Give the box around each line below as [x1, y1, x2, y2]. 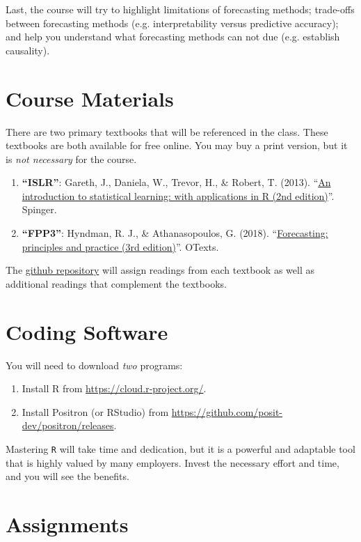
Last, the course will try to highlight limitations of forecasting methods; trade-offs [6, 2, 355, 16]
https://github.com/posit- [171, 404, 283, 419]
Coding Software [6, 317, 168, 346]
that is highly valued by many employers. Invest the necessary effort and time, [6, 455, 339, 470]
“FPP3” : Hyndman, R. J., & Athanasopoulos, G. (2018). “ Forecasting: [22, 226, 328, 240]
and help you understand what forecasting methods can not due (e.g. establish [6, 29, 340, 44]
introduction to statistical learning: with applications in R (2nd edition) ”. [22, 188, 335, 203]
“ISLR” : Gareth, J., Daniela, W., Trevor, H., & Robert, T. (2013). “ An [22, 175, 331, 189]
